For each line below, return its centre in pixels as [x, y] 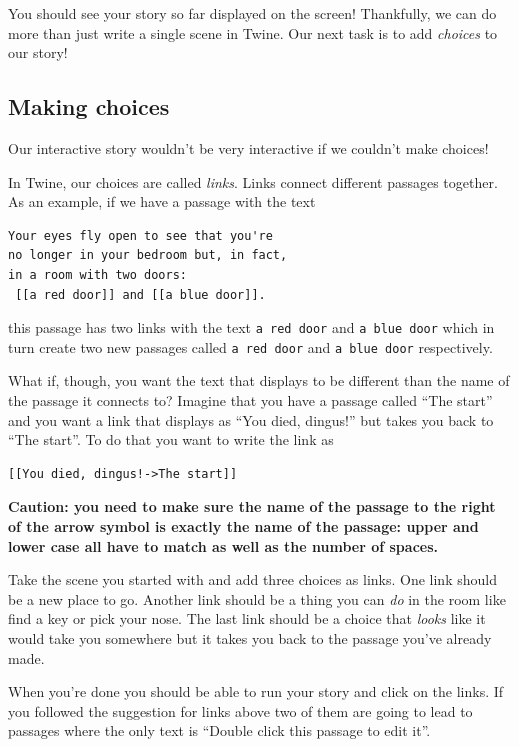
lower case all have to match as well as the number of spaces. [223, 545]
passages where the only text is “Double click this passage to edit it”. [219, 730]
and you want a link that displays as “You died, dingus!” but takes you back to [251, 419]
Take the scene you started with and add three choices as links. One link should [252, 579]
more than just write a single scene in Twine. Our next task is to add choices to [253, 32]
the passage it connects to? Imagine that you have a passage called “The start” [250, 400]
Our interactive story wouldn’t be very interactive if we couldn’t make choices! [248, 147]
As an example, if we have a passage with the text [162, 201]
